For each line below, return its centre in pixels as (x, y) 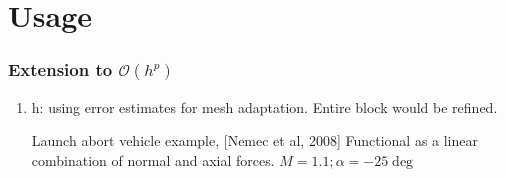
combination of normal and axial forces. (153, 159)
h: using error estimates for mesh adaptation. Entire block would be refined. (264, 106)
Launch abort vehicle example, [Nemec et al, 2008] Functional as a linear (254, 140)
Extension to (60, 69)
